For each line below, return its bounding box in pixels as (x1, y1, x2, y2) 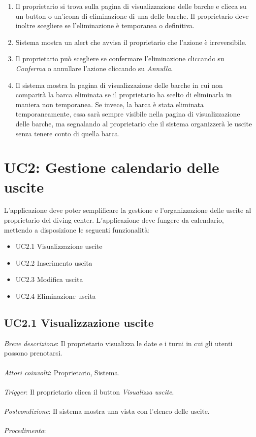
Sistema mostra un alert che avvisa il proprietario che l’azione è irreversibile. (15, 37, 247, 47)
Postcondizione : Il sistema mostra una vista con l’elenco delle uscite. (4, 405, 210, 416)
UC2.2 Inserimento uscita (15, 257, 93, 268)
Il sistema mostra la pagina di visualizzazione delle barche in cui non (15, 79, 223, 90)
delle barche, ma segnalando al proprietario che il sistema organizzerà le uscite (15, 118, 252, 128)
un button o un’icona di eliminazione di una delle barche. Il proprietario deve (15, 10, 249, 21)
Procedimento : (4, 425, 46, 436)
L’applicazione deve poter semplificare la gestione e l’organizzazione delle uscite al (4, 205, 251, 215)
